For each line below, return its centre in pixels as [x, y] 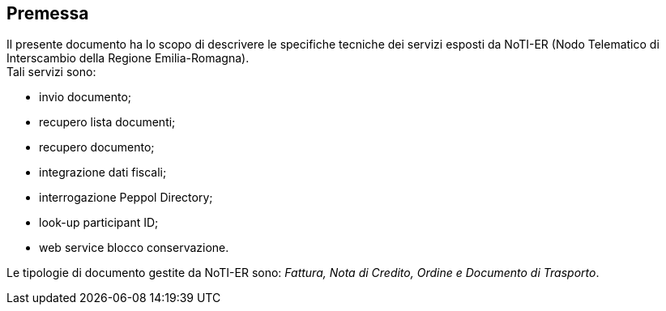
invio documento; [85, 97]
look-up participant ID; [99, 223]
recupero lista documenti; [107, 122]
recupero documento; [97, 147]
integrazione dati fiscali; [103, 173]
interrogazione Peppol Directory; [126, 198]
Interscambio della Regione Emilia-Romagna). [128, 58]
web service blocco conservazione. [134, 248]
